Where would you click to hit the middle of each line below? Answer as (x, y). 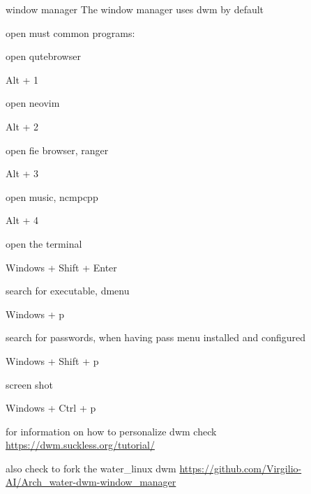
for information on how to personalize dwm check (111, 431)
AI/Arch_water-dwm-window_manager (91, 482)
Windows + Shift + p (52, 360)
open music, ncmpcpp (52, 196)
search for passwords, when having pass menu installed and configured (156, 337)
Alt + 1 (22, 79)
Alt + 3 (22, 173)
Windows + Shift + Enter (61, 267)
